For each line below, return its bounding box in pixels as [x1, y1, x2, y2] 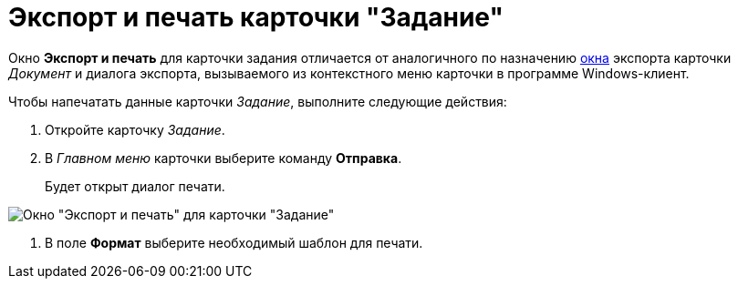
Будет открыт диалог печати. [45, 178, 225, 194]
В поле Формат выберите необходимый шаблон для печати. [45, 234, 423, 250]
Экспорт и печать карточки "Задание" [8, 2, 504, 33]
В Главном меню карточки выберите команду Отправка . [45, 149, 402, 166]
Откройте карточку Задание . [45, 121, 225, 138]
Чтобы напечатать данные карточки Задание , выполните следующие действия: [8, 93, 507, 109]
